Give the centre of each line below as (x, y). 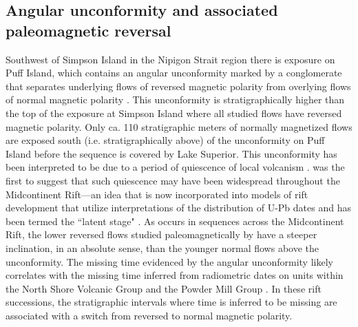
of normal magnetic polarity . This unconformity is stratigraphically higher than (175, 99)
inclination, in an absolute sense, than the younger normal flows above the (162, 247)
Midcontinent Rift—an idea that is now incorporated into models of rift (157, 194)
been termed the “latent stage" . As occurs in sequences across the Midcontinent (175, 221)
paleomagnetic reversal (88, 30)
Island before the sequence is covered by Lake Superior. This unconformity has (171, 153)
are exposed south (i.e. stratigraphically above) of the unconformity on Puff (165, 140)
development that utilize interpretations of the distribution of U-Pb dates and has (178, 208)
